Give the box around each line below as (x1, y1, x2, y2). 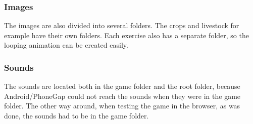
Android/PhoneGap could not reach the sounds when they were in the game (4, 90, 241, 101)
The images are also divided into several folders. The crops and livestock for (4, 20, 239, 31)
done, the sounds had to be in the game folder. (4, 110, 149, 120)
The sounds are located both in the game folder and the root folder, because (4, 81, 240, 91)
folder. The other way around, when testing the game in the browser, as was (4, 100, 240, 111)
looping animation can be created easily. (4, 40, 128, 50)
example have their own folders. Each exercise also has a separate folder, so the (4, 30, 249, 40)
